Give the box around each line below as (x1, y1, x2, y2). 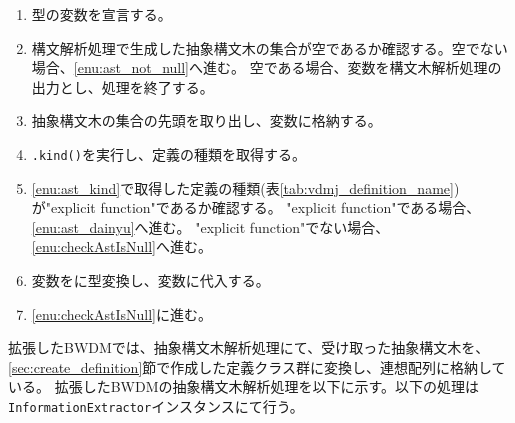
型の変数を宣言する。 (31, 4, 172, 24)
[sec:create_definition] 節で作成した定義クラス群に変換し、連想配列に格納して (8, 356, 506, 377)
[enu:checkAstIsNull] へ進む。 (31, 236, 213, 257)
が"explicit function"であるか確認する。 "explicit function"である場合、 (31, 197, 481, 218)
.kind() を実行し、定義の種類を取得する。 (31, 143, 306, 164)
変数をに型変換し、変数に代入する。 (31, 270, 270, 290)
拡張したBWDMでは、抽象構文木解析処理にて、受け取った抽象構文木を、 (8, 337, 490, 358)
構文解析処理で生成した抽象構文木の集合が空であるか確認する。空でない (31, 37, 508, 58)
